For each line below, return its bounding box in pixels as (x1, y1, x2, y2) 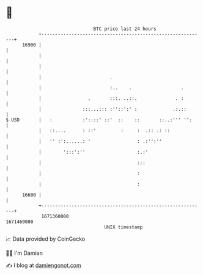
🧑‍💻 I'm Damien (6, 249, 43, 257)
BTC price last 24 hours (93, 26, 157, 32)
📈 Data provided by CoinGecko (6, 235, 86, 243)
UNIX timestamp (104, 224, 143, 230)
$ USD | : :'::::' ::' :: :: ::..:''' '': (6, 116, 192, 123)
